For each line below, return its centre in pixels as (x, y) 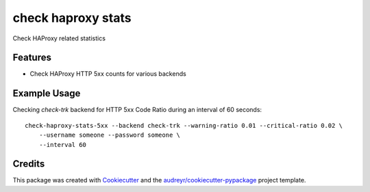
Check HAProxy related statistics (59, 38)
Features (32, 58)
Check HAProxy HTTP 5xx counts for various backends (108, 74)
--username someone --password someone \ (110, 135)
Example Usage (47, 93)
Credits (29, 164)
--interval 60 (63, 145)
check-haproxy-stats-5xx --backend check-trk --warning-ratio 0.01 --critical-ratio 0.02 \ (184, 125)
